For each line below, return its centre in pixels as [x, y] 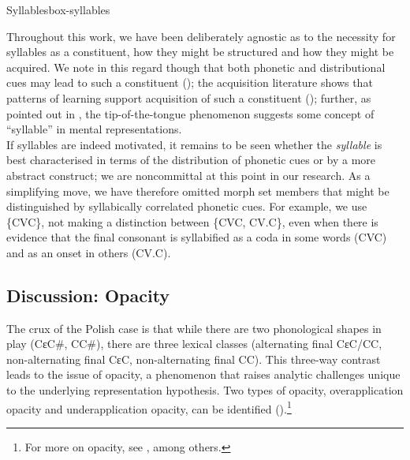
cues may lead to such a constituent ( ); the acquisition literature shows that [190, 82]
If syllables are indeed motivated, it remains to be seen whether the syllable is [194, 144]
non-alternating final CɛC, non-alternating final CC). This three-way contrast [194, 359]
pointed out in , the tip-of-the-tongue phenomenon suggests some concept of [190, 113]
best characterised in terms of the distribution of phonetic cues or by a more [191, 160]
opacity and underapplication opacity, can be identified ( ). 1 [149, 407]
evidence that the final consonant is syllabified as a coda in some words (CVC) [197, 237]
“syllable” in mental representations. [94, 129]
